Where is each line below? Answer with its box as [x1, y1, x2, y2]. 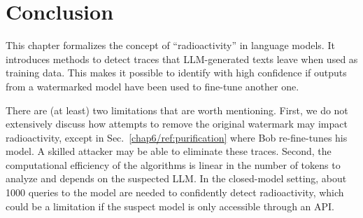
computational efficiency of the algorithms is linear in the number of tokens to [6, 157, 341, 172]
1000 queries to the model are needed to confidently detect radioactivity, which [6, 185, 344, 200]
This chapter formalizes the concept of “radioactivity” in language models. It [6, 38, 335, 53]
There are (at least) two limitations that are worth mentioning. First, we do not [6, 102, 348, 117]
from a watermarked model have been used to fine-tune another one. [6, 79, 299, 93]
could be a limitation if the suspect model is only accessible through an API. [6, 198, 335, 213]
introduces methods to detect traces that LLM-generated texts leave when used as [6, 51, 358, 66]
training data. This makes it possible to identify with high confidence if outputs [6, 65, 347, 80]
